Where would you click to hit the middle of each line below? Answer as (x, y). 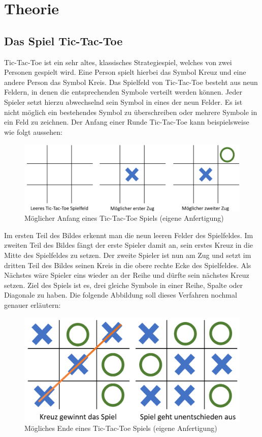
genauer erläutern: (32, 304)
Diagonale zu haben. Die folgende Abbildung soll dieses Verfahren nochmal (121, 295)
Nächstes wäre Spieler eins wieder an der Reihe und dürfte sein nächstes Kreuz (127, 275)
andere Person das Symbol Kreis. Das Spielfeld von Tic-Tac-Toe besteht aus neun (131, 82)
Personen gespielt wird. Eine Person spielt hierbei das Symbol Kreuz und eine (125, 72)
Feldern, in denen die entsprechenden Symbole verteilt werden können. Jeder (123, 92)
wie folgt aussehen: (33, 132)
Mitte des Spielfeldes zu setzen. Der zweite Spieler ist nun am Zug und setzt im (128, 255)
